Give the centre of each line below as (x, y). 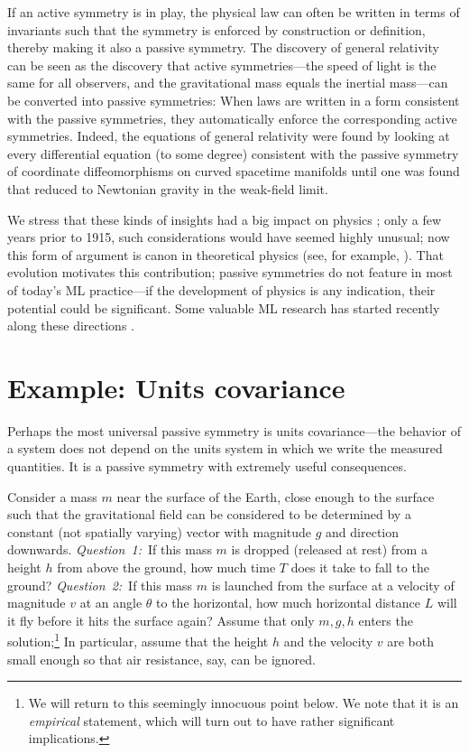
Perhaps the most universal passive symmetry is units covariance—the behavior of (234, 430)
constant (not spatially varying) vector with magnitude (160, 531)
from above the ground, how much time (166, 567)
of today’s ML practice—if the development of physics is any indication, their (221, 289)
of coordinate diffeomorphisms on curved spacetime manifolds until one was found (234, 171)
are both (410, 641)
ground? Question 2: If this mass (100, 585)
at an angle (111, 603)
